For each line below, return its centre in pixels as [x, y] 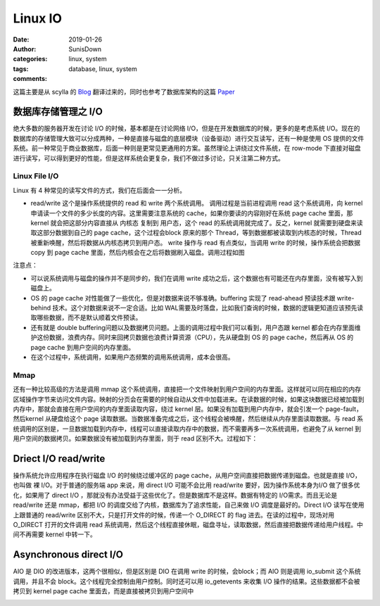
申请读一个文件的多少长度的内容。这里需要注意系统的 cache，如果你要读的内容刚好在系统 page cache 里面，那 [192, 213]
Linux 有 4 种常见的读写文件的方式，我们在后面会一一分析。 [100, 190]
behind [41, 308]
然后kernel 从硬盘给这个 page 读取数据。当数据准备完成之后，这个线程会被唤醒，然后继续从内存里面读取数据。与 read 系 [188, 419]
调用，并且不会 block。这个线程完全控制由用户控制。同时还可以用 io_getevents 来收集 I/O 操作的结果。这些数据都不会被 [186, 581]
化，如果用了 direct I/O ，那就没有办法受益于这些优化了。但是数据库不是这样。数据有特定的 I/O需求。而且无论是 [175, 495]
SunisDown [85, 49]
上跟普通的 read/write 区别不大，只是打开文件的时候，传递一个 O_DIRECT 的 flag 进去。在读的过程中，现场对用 [173, 515]
